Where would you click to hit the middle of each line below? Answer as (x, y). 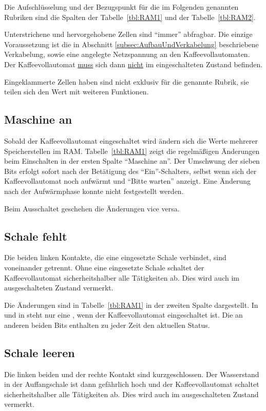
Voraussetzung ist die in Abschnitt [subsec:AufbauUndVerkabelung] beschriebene (131, 44)
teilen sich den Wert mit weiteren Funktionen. (77, 92)
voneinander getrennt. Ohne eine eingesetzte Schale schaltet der (104, 267)
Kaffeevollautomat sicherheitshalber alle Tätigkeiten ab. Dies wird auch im (122, 277)
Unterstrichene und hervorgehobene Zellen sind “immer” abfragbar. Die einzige (128, 34)
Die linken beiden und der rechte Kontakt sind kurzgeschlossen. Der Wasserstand (132, 374)
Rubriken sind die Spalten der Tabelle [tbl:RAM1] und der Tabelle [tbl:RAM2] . (130, 17)
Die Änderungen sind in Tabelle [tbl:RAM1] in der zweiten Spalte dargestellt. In (131, 305)
